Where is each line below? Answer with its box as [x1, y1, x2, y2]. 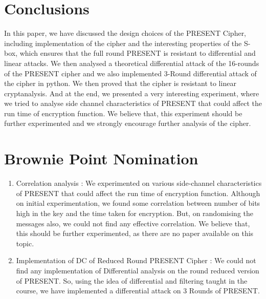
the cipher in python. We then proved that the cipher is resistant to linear [4, 78, 236, 89]
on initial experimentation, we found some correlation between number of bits [16, 198, 260, 208]
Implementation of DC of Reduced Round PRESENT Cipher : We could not [16, 255, 256, 266]
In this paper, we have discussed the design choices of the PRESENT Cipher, [4, 28, 247, 38]
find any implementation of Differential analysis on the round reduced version [16, 265, 259, 275]
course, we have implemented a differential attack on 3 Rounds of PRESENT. [16, 285, 260, 296]
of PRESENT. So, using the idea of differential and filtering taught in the [16, 275, 248, 286]
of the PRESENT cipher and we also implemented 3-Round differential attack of [4, 68, 257, 78]
